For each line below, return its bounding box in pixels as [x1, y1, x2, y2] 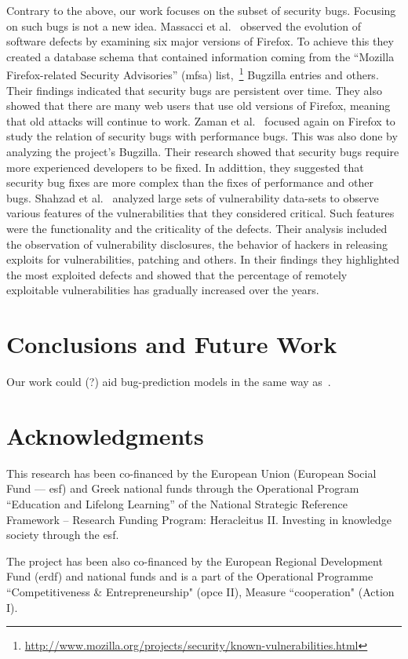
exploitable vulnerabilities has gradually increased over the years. [6, 282, 319, 298]
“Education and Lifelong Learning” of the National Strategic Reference [6, 495, 348, 512]
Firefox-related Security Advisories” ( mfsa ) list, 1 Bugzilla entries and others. [6, 64, 379, 83]
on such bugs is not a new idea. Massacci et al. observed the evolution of [6, 17, 361, 34]
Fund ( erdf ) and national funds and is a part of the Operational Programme [6, 568, 373, 584]
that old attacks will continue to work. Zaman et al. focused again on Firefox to [6, 112, 395, 129]
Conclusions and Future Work [6, 328, 337, 360]
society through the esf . [6, 526, 119, 543]
